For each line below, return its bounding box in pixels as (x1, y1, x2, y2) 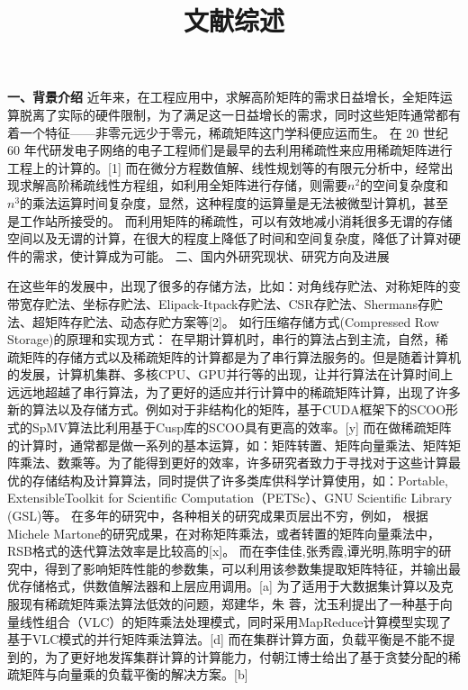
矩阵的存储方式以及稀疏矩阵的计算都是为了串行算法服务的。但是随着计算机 (19, 347, 461, 366)
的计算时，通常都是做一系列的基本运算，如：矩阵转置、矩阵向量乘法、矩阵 (7, 435, 448, 454)
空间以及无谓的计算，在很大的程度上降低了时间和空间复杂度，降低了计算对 (7, 229, 448, 248)
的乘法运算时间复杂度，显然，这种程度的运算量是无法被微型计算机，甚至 (20, 193, 449, 212)
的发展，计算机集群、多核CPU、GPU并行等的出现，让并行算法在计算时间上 (7, 365, 454, 384)
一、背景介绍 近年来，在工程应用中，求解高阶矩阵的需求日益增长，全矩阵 (7, 87, 440, 106)
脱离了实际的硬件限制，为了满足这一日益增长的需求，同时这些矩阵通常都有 (19, 104, 461, 123)
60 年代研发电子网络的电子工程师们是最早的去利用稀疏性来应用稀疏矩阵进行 (7, 141, 453, 159)
